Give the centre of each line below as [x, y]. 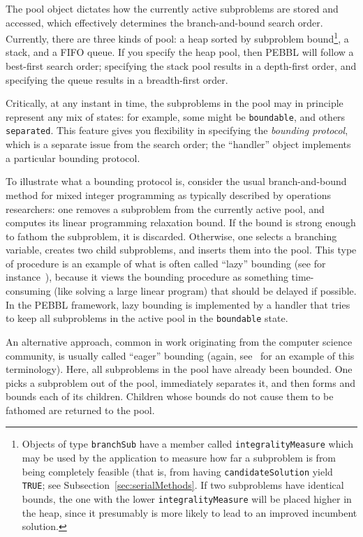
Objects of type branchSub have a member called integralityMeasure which [187, 444]
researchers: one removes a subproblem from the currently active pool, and [165, 208]
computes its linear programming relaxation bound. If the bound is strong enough [181, 222]
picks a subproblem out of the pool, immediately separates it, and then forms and [181, 382]
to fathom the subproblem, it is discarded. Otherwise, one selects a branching [171, 236]
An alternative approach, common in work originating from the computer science [179, 341]
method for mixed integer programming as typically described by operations [168, 194]
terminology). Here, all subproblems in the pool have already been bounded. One [179, 369]
